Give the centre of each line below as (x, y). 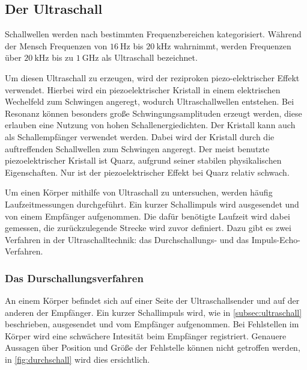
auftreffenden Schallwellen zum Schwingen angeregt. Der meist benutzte (137, 148)
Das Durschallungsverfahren (74, 278)
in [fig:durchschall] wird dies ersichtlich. (78, 359)
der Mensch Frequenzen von (56, 45)
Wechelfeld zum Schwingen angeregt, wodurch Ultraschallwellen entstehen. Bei (150, 101)
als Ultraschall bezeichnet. (150, 57)
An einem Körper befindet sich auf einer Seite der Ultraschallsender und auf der (152, 301)
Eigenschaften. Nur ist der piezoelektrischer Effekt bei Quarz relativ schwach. (147, 172)
